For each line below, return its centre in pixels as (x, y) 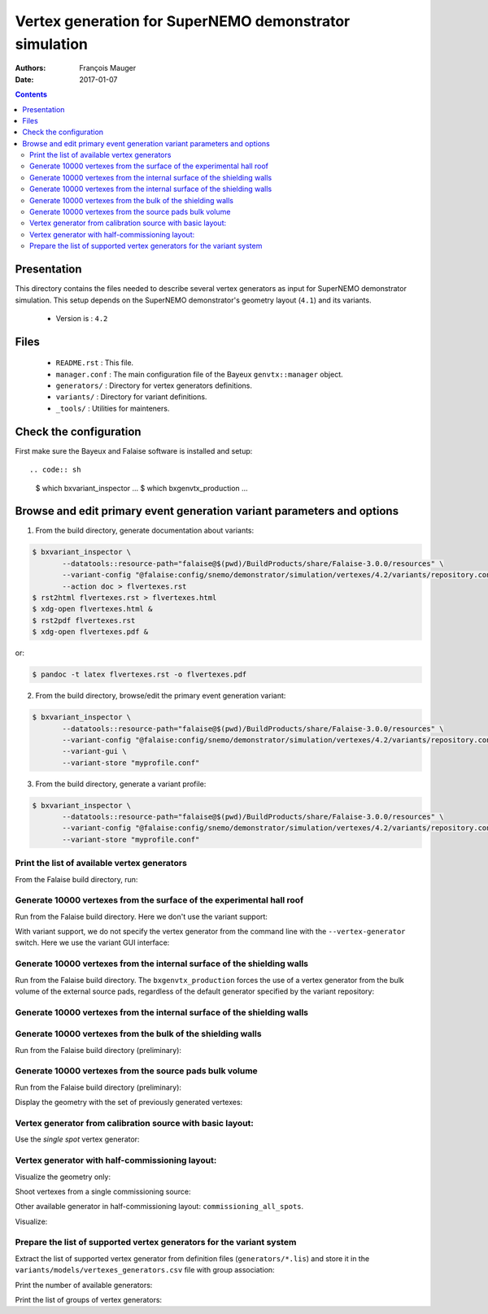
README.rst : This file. (95, 363)
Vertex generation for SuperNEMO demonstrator (183, 21)
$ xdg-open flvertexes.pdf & (90, 632)
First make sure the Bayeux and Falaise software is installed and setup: (134, 450)
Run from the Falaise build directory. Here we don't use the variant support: (142, 916)
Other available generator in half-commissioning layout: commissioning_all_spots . (159, 1207)
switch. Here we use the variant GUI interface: (92, 942)
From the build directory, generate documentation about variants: (145, 531)
